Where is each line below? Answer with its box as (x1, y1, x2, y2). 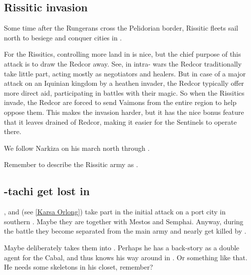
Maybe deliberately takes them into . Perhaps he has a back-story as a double (4, 242, 240, 252)
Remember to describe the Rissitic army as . (4, 159, 138, 170)
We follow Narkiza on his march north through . (4, 142, 150, 153)
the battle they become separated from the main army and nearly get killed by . (4, 226, 247, 236)
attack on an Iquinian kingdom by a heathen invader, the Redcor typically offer (4, 78, 244, 88)
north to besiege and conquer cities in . (4, 32, 122, 42)
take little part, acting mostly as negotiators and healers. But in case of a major (4, 68, 246, 78)
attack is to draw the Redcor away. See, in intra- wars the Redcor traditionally (4, 58, 242, 69)
